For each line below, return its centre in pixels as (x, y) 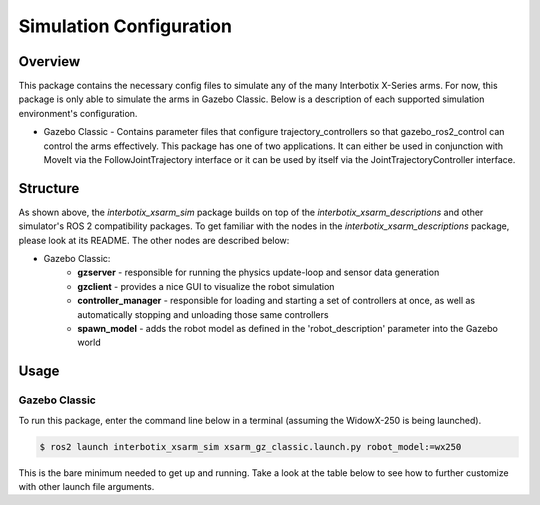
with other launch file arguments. (86, 486)
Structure (49, 188)
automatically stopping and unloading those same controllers (203, 314)
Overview (49, 61)
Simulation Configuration (125, 26)
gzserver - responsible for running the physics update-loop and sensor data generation (258, 272)
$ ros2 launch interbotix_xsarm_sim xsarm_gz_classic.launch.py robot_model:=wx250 (250, 446)
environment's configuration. (78, 113)
